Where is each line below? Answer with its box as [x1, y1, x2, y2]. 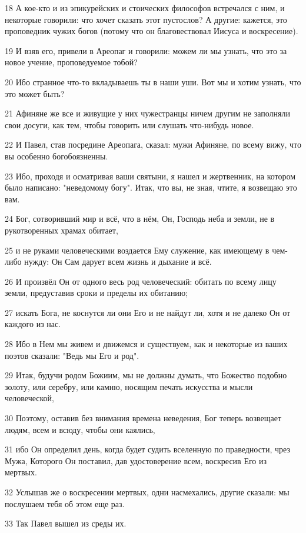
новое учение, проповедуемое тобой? [5, 56, 138, 68]
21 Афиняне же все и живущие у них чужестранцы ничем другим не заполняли [5, 107, 290, 119]
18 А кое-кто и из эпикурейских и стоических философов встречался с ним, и [5, 2, 285, 14]
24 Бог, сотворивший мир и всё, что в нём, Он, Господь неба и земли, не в [5, 212, 275, 225]
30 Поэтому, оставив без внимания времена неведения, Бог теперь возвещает [5, 412, 282, 424]
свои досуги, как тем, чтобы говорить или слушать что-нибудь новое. [5, 118, 254, 131]
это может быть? [5, 87, 65, 99]
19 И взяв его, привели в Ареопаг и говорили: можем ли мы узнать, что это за [5, 44, 287, 56]
